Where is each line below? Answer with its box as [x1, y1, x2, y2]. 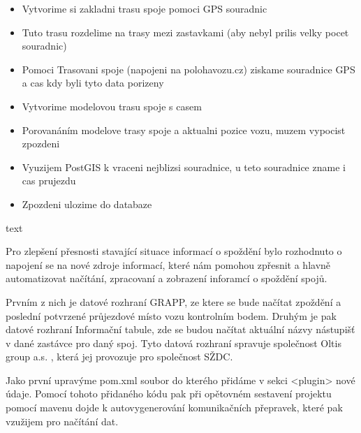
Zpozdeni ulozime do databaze [22, 196, 152, 211]
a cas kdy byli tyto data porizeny [22, 75, 164, 90]
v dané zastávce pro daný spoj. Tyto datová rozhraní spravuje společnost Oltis [6, 335, 341, 350]
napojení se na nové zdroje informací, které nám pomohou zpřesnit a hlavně [6, 257, 331, 272]
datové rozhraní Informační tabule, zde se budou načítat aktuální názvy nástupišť [6, 322, 355, 337]
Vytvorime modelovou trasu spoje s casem [22, 98, 202, 113]
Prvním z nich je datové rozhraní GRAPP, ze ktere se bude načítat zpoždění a [6, 294, 341, 309]
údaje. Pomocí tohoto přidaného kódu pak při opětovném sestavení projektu [6, 386, 332, 401]
